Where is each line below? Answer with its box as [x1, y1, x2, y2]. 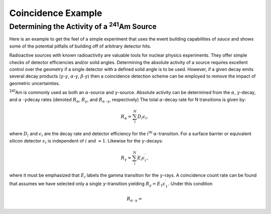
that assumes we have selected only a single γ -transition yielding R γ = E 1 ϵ [9, 180, 166, 187]
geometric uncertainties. [9, 80, 60, 86]
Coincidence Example [9, 7, 102, 18]
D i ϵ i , [137, 113, 148, 120]
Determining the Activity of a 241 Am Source [9, 20, 157, 31]
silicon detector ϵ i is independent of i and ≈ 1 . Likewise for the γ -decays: [9, 137, 163, 145]
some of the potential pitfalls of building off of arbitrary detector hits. [9, 43, 152, 49]
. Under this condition [168, 180, 213, 186]
